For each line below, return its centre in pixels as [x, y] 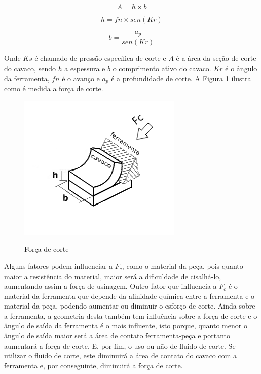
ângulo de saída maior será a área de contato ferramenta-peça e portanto [117, 336]
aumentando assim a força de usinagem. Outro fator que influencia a [110, 286]
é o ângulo [241, 68]
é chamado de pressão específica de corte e [100, 58]
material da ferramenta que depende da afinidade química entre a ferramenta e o [129, 296]
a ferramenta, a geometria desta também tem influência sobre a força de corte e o [131, 315]
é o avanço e [81, 78]
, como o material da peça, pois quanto [182, 266]
